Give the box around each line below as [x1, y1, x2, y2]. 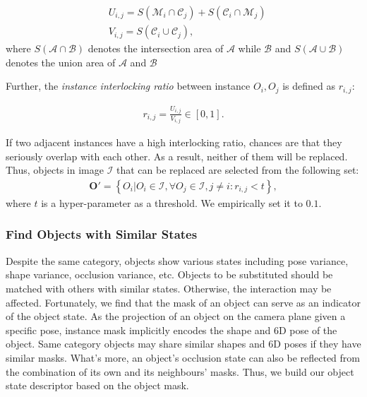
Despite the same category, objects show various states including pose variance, [6, 253, 349, 268]
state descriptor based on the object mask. [6, 378, 189, 393]
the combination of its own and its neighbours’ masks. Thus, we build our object [6, 364, 354, 379]
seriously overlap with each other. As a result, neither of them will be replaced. [6, 148, 348, 163]
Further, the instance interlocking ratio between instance [6, 78, 251, 93]
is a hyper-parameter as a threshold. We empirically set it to [41, 195, 303, 210]
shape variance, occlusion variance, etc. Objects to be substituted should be [6, 267, 333, 282]
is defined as [282, 78, 336, 93]
